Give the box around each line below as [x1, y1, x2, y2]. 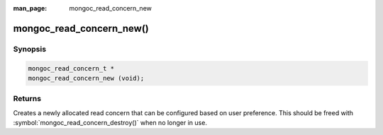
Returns [13, 94, 42, 104]
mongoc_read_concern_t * [28, 64, 115, 72]
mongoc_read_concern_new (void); [28, 74, 145, 82]
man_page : [13, 4, 48, 12]
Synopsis [13, 44, 46, 54]
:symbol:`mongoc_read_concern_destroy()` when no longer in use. [13, 119, 207, 127]
